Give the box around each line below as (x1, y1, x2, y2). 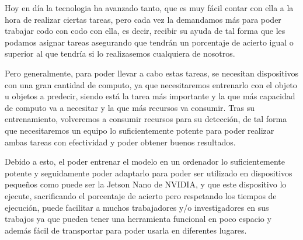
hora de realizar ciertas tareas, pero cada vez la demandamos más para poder (5, 13, 281, 25)
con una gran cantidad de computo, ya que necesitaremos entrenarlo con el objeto (5, 78, 297, 91)
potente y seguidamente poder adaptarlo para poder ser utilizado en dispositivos (5, 166, 292, 179)
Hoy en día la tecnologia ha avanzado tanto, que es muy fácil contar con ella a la (5, 2, 294, 13)
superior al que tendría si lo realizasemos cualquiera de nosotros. (5, 47, 235, 60)
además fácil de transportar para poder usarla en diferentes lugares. (5, 224, 247, 236)
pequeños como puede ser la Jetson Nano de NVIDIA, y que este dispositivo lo (5, 178, 287, 190)
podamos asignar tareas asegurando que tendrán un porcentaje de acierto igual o (5, 36, 294, 48)
